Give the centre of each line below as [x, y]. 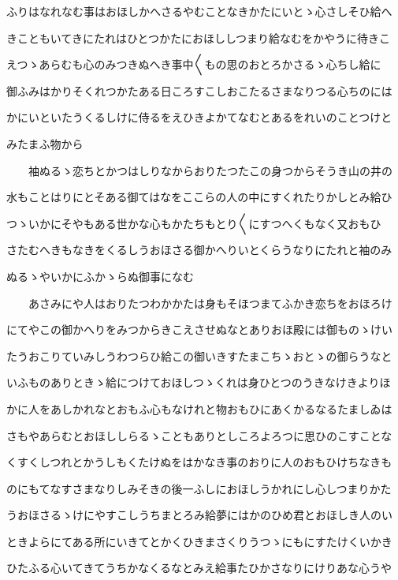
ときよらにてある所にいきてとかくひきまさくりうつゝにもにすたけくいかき [199, 541]
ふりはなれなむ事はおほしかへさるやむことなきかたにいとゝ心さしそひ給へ [199, 11]
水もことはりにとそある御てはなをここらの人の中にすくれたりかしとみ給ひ [199, 197]
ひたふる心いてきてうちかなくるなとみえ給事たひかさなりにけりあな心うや [199, 568]
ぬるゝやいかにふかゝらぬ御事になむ [100, 276]
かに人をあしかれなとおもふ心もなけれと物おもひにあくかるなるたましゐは [199, 408]
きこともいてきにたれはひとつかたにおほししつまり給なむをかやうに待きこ [199, 37]
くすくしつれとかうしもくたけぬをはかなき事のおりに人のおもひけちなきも [199, 462]
